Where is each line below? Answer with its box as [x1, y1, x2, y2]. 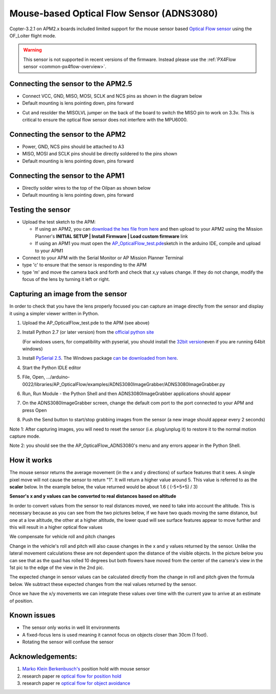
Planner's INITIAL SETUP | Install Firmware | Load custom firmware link [35, 233, 189, 239]
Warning [23, 47, 42, 53]
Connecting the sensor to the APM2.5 [9, 79, 132, 88]
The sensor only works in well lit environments [22, 624, 120, 630]
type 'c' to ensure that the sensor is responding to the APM [22, 262, 147, 268]
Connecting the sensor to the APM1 [9, 171, 125, 180]
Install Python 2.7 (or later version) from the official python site [22, 329, 154, 335]
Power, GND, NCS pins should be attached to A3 [22, 144, 125, 150]
